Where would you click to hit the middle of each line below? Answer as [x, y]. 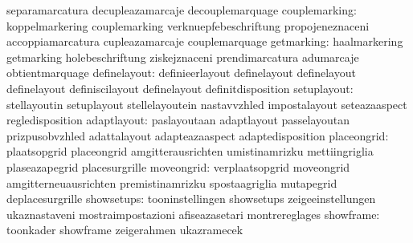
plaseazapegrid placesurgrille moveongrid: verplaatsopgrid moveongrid [178, 166]
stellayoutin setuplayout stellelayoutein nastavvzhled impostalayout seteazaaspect [207, 104]
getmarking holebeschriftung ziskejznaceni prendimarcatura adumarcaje [183, 57]
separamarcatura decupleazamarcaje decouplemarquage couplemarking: [182, 10]
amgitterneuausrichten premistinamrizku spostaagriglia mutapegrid [172, 182]
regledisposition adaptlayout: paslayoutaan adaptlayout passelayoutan [178, 120]
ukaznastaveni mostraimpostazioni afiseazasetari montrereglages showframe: [193, 214]
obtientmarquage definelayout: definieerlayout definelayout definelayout [181, 73]
